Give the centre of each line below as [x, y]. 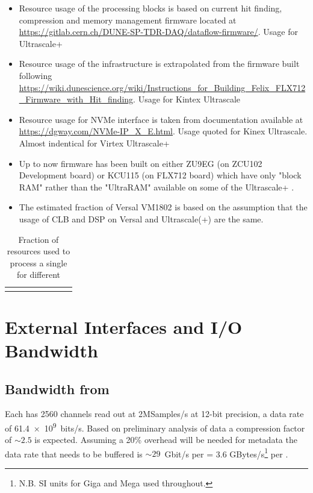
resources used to [39, 251]
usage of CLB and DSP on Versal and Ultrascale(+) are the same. [141, 218]
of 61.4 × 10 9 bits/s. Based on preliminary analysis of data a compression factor [155, 427]
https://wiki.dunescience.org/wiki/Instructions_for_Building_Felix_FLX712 [162, 87]
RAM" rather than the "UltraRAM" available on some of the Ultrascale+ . [156, 187]
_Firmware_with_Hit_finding [76, 99]
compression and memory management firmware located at [128, 20]
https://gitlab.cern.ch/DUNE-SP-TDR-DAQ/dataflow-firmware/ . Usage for [158, 32]
